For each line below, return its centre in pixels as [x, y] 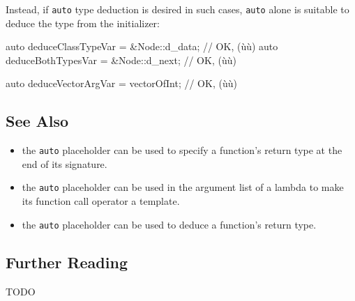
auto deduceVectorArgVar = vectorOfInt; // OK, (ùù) [121, 83]
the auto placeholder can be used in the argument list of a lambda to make [183, 187]
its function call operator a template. [101, 201]
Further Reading [67, 262]
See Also [37, 121]
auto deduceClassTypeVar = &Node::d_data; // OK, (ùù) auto [142, 46]
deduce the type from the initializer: [83, 23]
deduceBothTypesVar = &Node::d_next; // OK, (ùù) [121, 60]
